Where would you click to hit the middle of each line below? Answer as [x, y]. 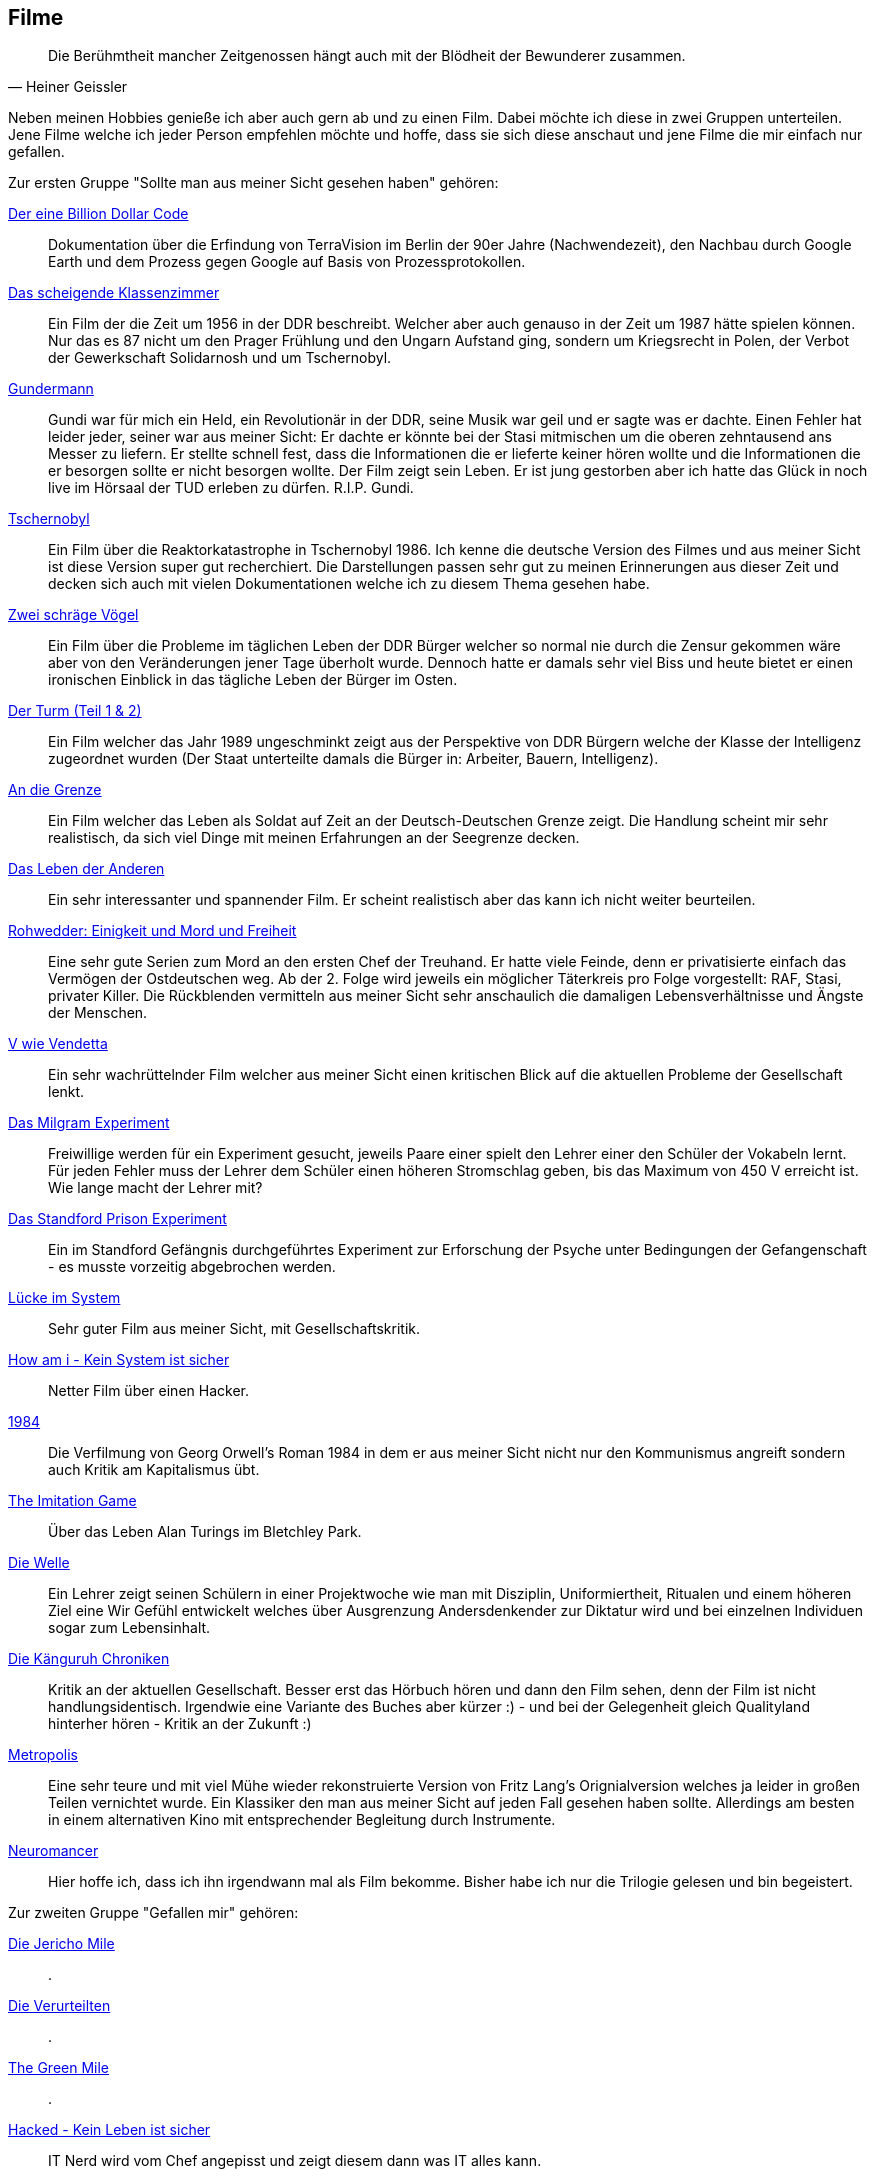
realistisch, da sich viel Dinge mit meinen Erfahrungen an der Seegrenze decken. [314, 838]
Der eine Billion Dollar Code [98, 214]
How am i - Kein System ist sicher [119, 1360]
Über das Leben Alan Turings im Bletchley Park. [205, 1532]
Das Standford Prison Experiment [117, 1219]
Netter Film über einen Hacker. [148, 1391]
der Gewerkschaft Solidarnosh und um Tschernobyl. [220, 358]
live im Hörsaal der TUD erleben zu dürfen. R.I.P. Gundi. [231, 488]
